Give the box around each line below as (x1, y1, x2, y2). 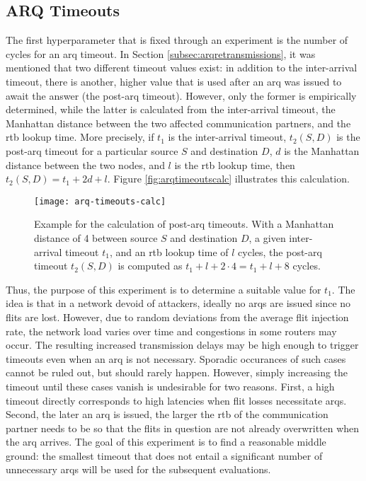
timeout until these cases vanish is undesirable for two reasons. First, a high (6, 378, 335, 393)
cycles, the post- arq (238, 244, 322, 259)
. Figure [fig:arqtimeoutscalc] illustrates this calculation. (107, 171, 350, 186)
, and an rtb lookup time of (109, 244, 229, 259)
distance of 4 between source (34, 230, 158, 245)
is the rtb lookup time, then (174, 157, 295, 172)
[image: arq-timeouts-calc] (34, 196, 166, 207)
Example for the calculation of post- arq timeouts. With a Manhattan (34, 216, 334, 231)
